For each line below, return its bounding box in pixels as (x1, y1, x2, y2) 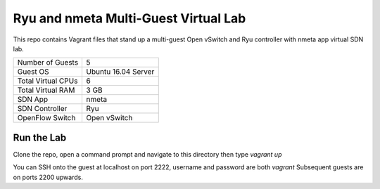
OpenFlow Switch (17, 113, 76, 123)
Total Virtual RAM (17, 85, 75, 95)
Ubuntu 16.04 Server (86, 67, 155, 77)
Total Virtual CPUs (17, 76, 78, 86)
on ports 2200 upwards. (13, 173, 84, 181)
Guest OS (17, 67, 49, 77)
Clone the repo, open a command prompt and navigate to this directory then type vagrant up (13, 150, 282, 158)
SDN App (17, 95, 49, 105)
